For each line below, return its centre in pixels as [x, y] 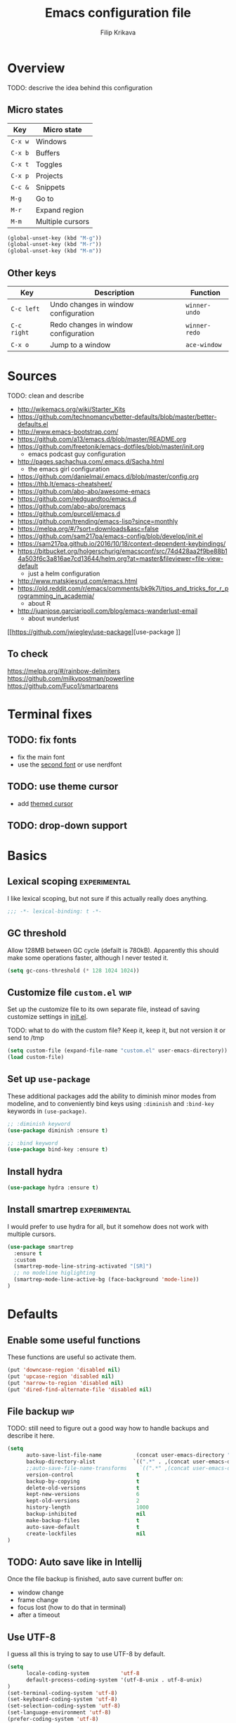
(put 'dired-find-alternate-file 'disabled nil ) [80, 1389]
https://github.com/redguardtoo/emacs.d [77, 499]
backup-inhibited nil [86, 1514]
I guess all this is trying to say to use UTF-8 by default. [86, 1654]
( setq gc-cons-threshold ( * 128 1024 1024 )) [73, 970]
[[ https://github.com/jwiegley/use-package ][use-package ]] [94, 632]
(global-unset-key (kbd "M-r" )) [54, 245]
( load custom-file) [36, 1058]
